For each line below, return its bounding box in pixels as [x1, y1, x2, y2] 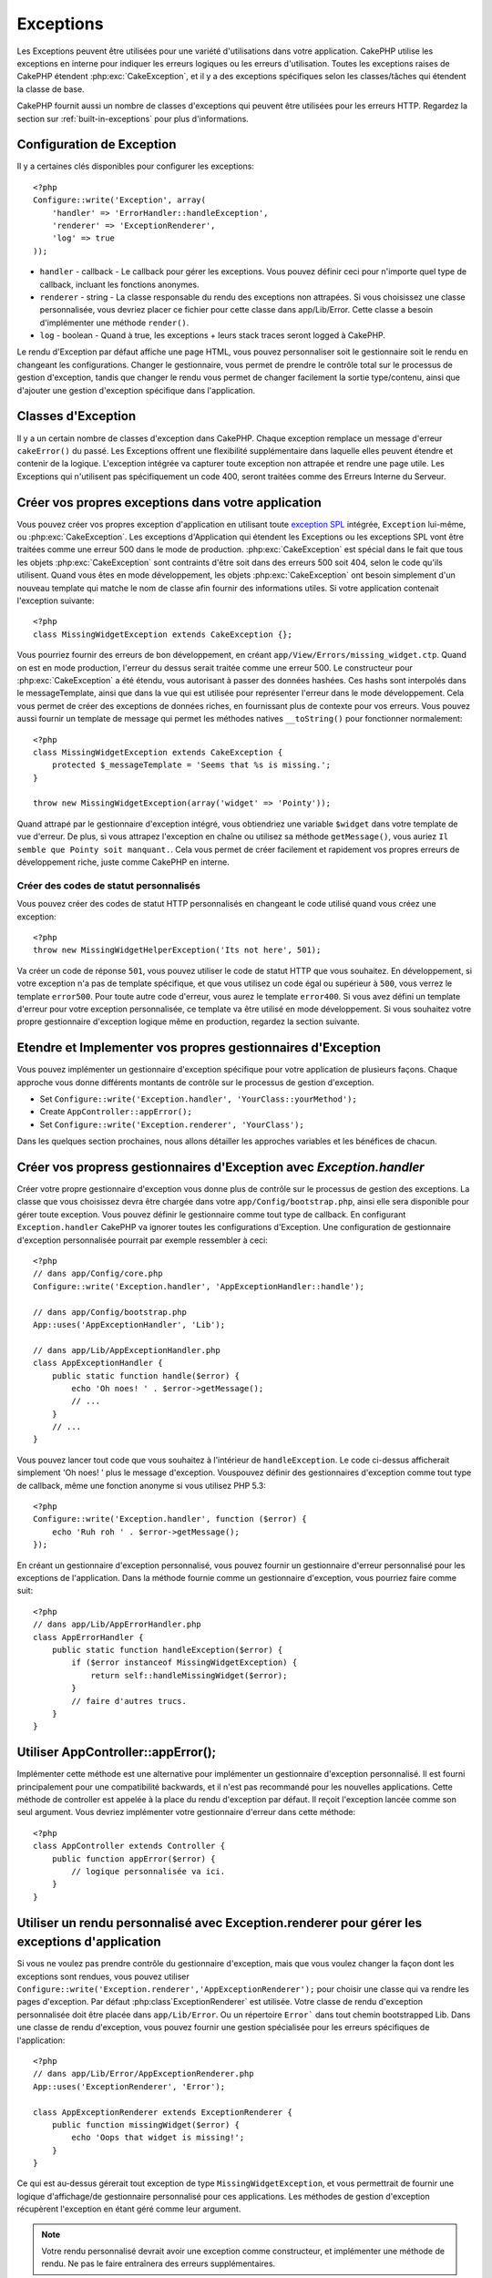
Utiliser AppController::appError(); [16, 1745, 217, 1760]
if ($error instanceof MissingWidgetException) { [71, 1657, 298, 1667]
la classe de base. [16, 83, 86, 95]
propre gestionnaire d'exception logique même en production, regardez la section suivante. [16, 1016, 360, 1027]
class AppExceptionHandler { [33, 1358, 163, 1369]
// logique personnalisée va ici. [71, 1866, 226, 1876]
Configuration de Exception [16, 137, 177, 152]
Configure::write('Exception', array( [33, 195, 207, 205]
